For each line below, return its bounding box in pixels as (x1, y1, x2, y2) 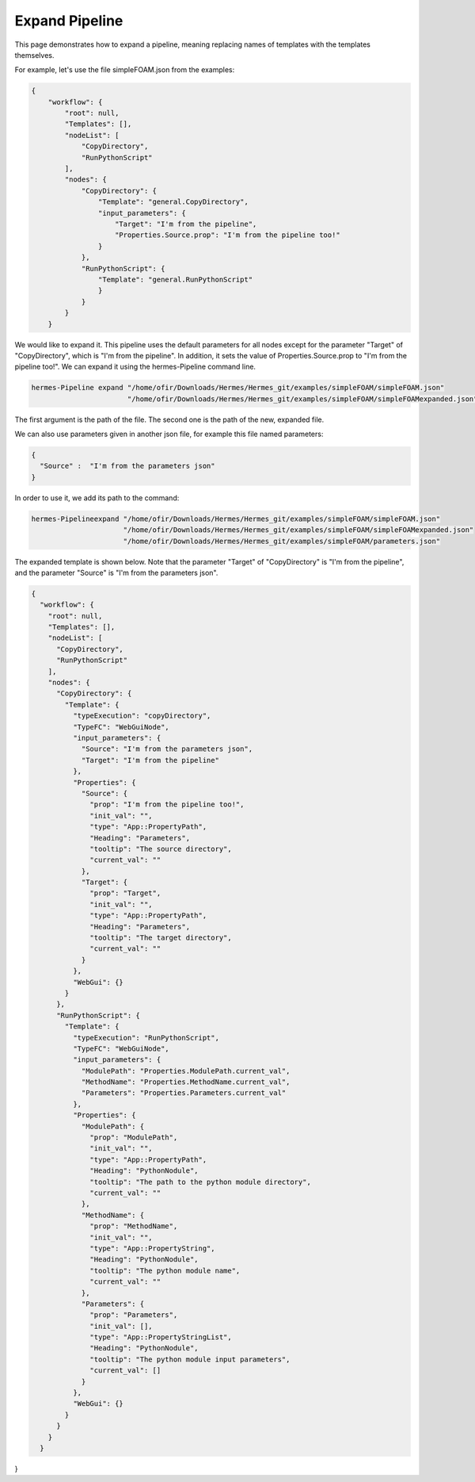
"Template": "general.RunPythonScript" (97, 274, 253, 284)
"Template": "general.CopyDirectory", (97, 197, 249, 206)
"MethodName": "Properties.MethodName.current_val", (81, 1078, 291, 1086)
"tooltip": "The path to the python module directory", (89, 1178, 312, 1186)
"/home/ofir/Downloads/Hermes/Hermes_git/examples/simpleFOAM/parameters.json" (123, 536, 441, 546)
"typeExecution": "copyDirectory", (72, 711, 211, 721)
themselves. (14, 50, 55, 59)
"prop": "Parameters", (89, 1311, 178, 1319)
